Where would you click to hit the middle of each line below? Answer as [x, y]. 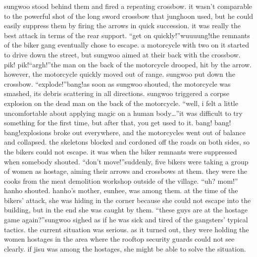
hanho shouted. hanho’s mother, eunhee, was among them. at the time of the [121, 190]
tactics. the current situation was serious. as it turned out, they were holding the [127, 229]
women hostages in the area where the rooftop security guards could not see [119, 239]
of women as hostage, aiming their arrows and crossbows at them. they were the [126, 171]
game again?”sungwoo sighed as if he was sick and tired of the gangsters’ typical [126, 220]
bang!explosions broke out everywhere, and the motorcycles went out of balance [125, 132]
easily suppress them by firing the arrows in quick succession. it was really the [123, 26]
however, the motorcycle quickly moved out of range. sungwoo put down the [120, 74]
